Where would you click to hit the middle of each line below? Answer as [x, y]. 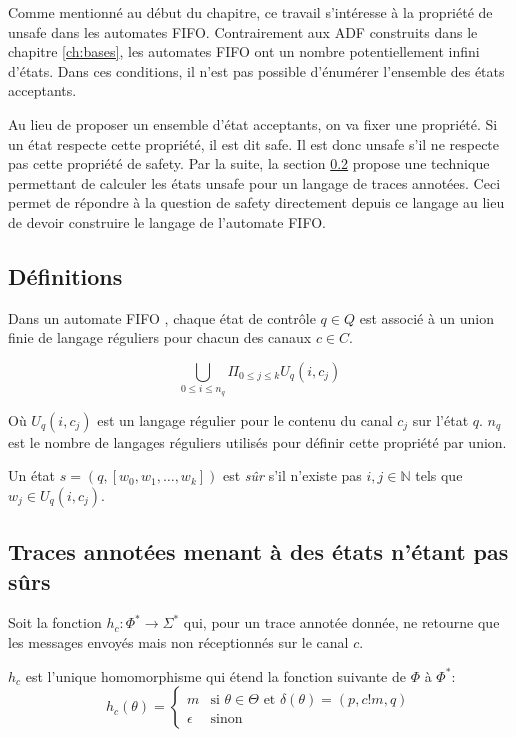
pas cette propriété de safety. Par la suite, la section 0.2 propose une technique [249, 163]
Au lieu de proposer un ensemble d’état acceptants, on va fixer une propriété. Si [253, 123]
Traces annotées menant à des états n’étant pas [258, 551]
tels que [439, 475]
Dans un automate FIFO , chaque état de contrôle [162, 317]
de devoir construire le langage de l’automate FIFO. [167, 221]
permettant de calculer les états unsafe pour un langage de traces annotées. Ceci [254, 182]
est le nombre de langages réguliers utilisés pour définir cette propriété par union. [257, 441]
